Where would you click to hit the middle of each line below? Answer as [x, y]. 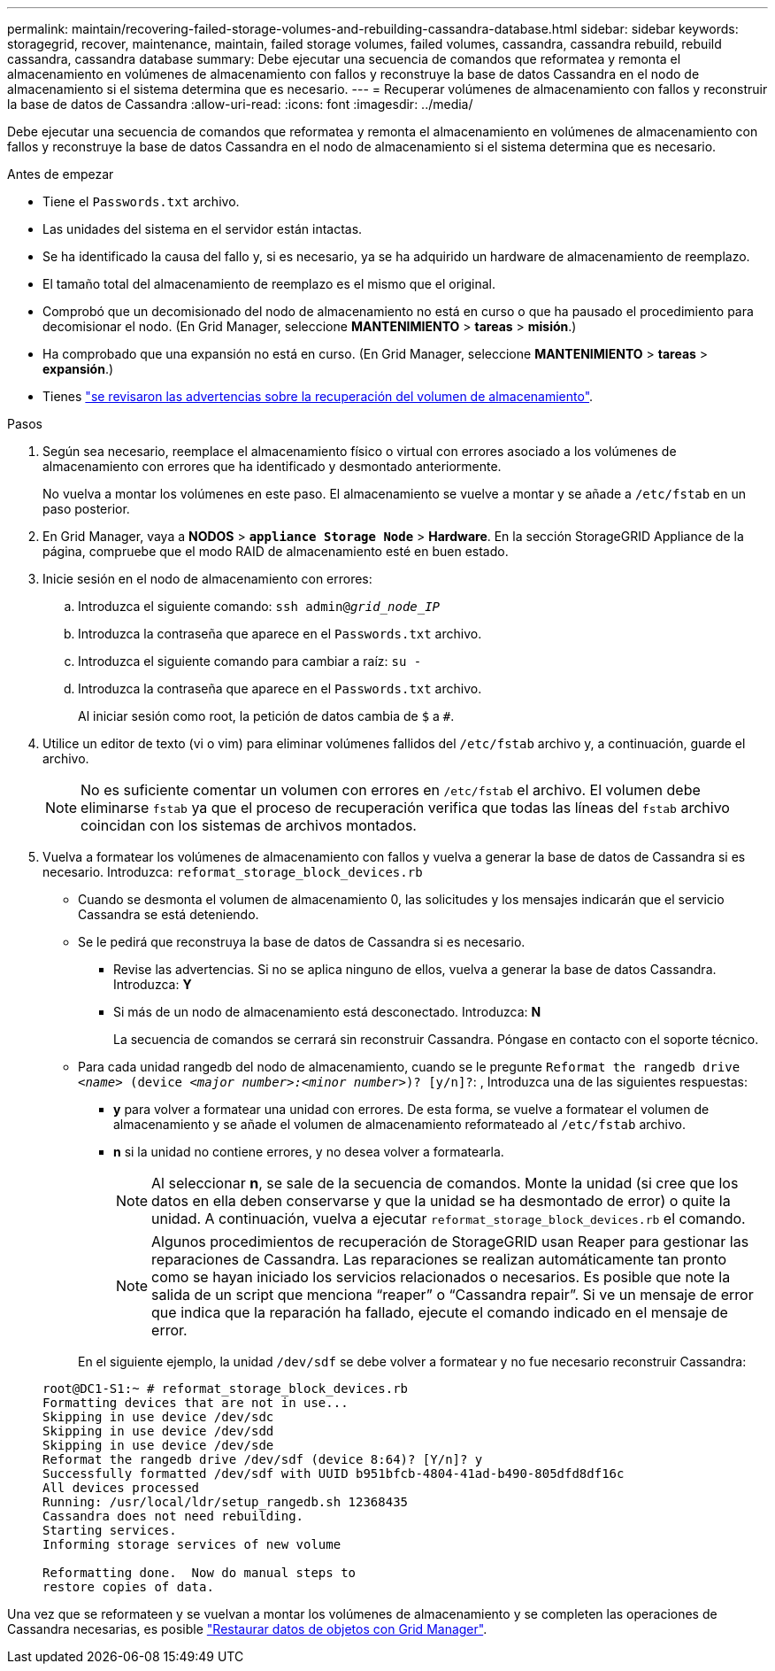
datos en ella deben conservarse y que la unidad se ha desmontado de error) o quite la [441, 1201]
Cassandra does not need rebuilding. [173, 1516]
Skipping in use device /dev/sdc [158, 1417]
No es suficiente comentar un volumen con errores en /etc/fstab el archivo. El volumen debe [391, 790]
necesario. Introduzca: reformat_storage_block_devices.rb [233, 872]
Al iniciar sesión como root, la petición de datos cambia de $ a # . [266, 716]
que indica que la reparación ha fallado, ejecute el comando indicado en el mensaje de [440, 1312]
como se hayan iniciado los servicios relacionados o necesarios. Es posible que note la [441, 1277]
